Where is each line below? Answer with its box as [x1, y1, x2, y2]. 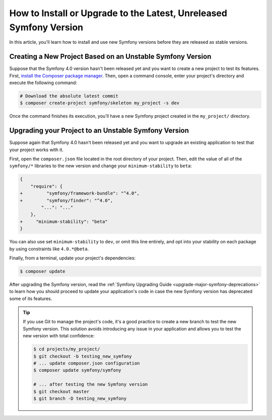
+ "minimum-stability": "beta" [20, 219, 108, 224]
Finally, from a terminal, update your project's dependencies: [9, 255, 136, 261]
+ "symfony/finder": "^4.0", [20, 197, 113, 203]
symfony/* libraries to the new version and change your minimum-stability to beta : [9, 163, 192, 169]
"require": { [30, 183, 63, 189]
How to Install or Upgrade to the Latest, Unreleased [9, 8, 228, 19]
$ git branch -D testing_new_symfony [33, 395, 127, 401]
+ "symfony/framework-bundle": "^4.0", [20, 190, 140, 196]
